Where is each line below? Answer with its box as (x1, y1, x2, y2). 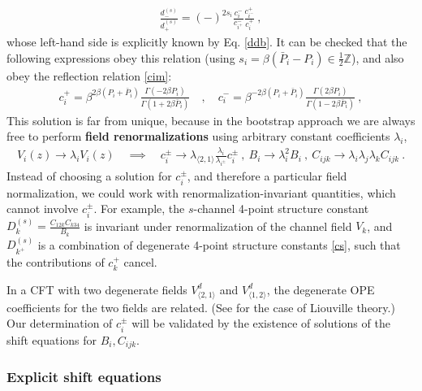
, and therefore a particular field (187, 167, 347, 185)
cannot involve (6, 200, 79, 217)
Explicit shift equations (6, 367, 161, 387)
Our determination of (6, 315, 113, 332)
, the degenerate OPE (266, 280, 375, 298)
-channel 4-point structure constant (193, 200, 369, 217)
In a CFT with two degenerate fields (6, 280, 187, 298)
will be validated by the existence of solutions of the (131, 315, 390, 332)
